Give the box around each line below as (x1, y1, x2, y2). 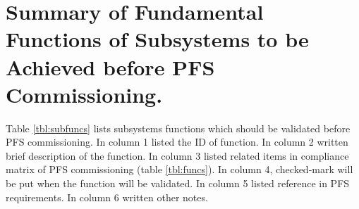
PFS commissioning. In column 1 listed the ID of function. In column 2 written (6, 134, 348, 149)
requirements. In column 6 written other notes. (6, 189, 208, 204)
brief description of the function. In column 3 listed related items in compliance (6, 148, 349, 163)
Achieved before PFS (6, 52, 215, 81)
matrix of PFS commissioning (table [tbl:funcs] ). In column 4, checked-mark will (6, 162, 353, 177)
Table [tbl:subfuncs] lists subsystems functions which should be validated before (6, 120, 351, 135)
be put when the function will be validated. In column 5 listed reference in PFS (6, 176, 350, 191)
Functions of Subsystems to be (6, 25, 309, 53)
